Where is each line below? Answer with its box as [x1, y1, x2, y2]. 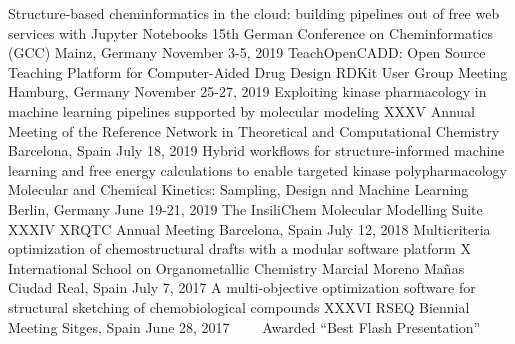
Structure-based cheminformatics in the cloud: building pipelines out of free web [8, 3, 500, 23]
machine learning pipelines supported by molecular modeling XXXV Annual [8, 100, 475, 121]
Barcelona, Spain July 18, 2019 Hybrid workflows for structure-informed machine [8, 140, 505, 161]
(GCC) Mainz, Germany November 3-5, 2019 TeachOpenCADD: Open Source [8, 42, 486, 63]
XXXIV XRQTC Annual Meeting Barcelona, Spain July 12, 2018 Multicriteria [8, 218, 491, 239]
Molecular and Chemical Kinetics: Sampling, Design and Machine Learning [8, 179, 469, 200]
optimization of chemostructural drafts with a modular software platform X [8, 238, 471, 259]
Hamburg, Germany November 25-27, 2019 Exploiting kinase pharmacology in [8, 81, 487, 102]
